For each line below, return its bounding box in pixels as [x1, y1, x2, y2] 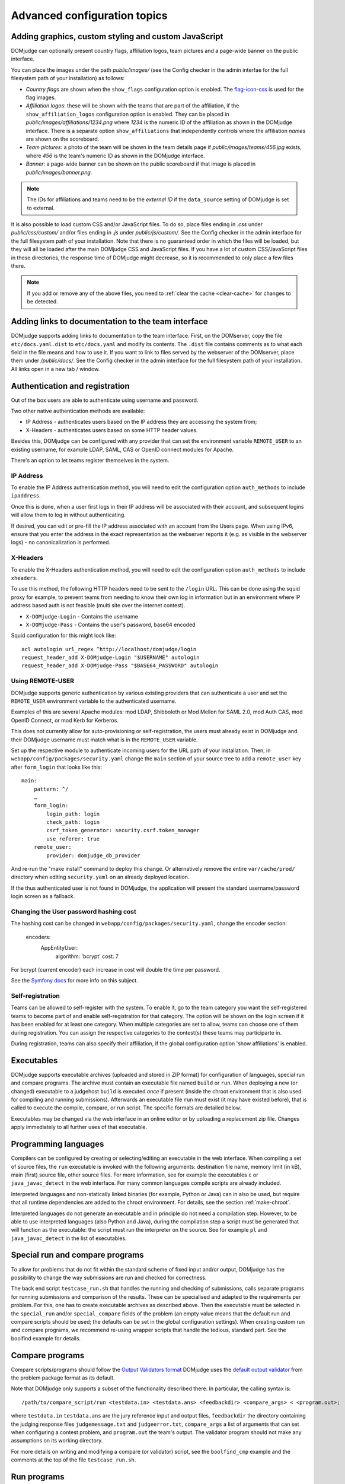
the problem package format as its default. [11, 1374, 115, 1381]
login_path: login [46, 810, 100, 817]
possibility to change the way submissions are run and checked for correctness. [11, 1274, 207, 1281]
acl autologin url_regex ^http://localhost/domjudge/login [21, 646, 197, 652]
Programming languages [11, 1139, 104, 1149]
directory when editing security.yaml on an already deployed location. [11, 873, 190, 881]
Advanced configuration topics [11, 9, 168, 22]
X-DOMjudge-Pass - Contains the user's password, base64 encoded [25, 621, 196, 628]
